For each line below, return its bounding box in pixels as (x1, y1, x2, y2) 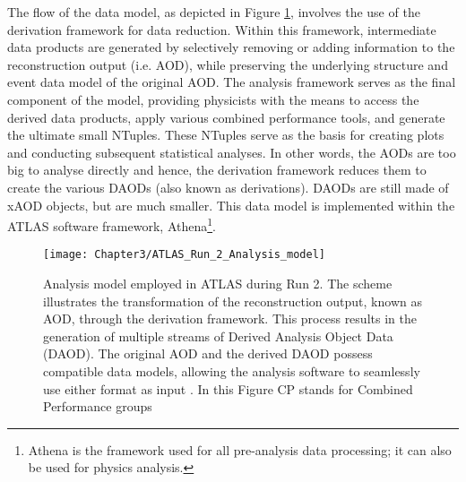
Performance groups (43, 397, 152, 416)
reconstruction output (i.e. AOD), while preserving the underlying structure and (7, 55, 448, 73)
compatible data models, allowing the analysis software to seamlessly (43, 362, 420, 380)
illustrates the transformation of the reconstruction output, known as (43, 291, 422, 310)
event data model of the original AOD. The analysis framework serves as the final (7, 73, 456, 91)
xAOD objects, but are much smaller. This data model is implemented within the (7, 195, 455, 214)
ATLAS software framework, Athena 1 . (7, 214, 216, 235)
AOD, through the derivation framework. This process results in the (43, 309, 417, 328)
